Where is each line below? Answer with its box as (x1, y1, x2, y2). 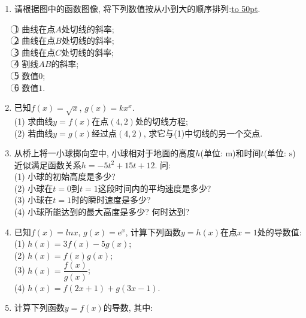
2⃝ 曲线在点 (14, 34, 56, 47)
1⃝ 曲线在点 (14, 22, 56, 35)
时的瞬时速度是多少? (71, 193, 151, 206)
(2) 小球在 (14, 181, 53, 194)
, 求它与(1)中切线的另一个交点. (143, 126, 263, 139)
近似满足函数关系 (14, 158, 81, 171)
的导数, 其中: (103, 301, 153, 314)
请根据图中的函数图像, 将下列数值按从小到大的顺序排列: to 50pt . (14, 2, 260, 14)
